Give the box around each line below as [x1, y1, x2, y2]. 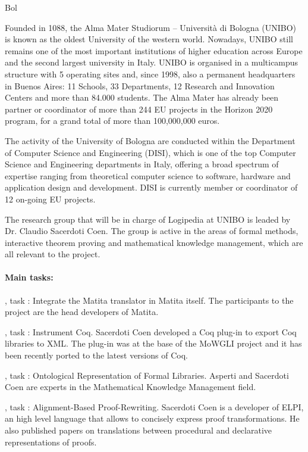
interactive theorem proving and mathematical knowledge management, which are [5, 236, 303, 248]
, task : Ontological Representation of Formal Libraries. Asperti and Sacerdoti [5, 369, 289, 381]
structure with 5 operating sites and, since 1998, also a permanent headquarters [5, 67, 296, 80]
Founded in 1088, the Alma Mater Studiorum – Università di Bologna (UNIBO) [5, 21, 297, 33]
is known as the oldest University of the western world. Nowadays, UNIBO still [5, 33, 293, 45]
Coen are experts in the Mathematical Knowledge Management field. [5, 381, 256, 393]
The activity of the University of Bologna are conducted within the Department [5, 134, 296, 146]
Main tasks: [5, 271, 54, 283]
